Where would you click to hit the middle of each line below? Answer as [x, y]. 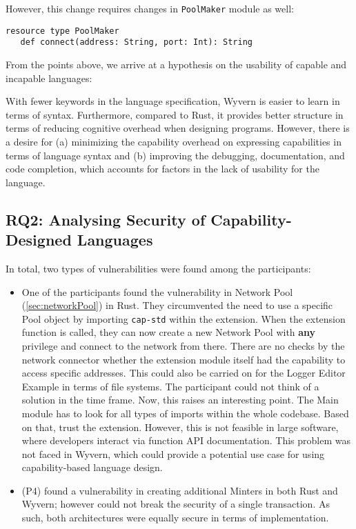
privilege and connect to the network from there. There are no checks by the [183, 345]
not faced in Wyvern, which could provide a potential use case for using [173, 453]
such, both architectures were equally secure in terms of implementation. [175, 518]
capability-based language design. [92, 467]
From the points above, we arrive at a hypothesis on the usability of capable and [176, 64]
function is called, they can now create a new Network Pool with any [169, 332]
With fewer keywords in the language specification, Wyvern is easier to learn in [173, 101]
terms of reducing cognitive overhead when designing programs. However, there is [178, 128]
